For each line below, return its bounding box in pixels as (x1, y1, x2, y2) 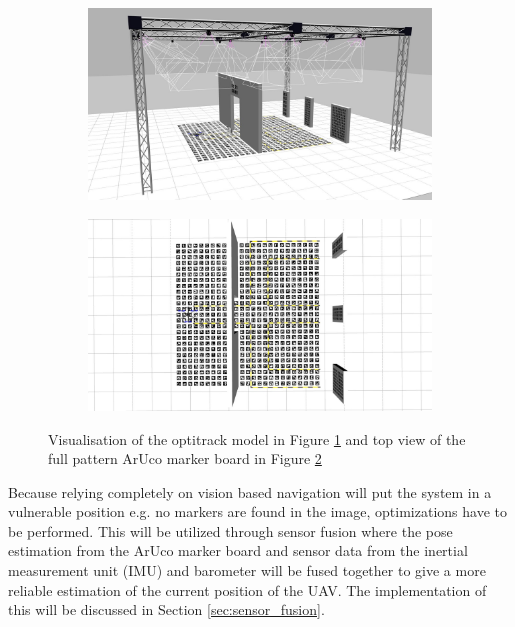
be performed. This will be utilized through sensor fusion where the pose (8, 520, 453, 541)
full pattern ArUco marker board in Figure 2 (48, 448, 322, 469)
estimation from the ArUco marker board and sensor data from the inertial (8, 540, 468, 561)
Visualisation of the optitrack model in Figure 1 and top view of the (48, 428, 466, 449)
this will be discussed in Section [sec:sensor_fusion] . (8, 599, 325, 620)
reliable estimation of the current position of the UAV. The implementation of (8, 579, 487, 600)
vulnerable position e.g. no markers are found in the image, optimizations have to (8, 501, 507, 522)
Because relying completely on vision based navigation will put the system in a (8, 481, 492, 502)
